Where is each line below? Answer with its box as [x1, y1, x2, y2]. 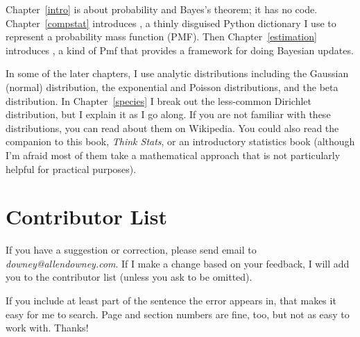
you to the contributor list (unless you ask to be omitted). [6, 270, 252, 284]
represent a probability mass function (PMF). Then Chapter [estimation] [6, 29, 317, 44]
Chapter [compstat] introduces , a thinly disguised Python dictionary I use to [6, 15, 336, 30]
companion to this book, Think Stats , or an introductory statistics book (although [6, 134, 355, 149]
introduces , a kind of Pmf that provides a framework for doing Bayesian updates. [6, 42, 354, 57]
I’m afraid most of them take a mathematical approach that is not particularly [6, 147, 341, 162]
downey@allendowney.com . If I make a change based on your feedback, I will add [6, 256, 350, 270]
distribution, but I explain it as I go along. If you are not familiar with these [6, 107, 331, 122]
